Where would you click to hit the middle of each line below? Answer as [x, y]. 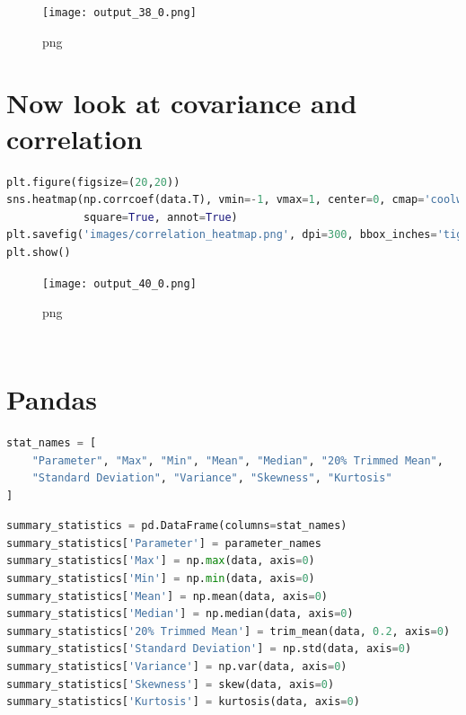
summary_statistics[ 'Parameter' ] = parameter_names [164, 543]
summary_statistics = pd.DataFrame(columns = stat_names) [177, 526]
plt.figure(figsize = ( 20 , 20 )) [93, 182]
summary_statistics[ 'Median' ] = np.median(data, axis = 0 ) [180, 614]
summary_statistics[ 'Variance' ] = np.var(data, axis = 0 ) [177, 667]
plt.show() [39, 252]
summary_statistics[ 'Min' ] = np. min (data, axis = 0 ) [161, 579]
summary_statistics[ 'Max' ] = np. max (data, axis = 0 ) [161, 561]
